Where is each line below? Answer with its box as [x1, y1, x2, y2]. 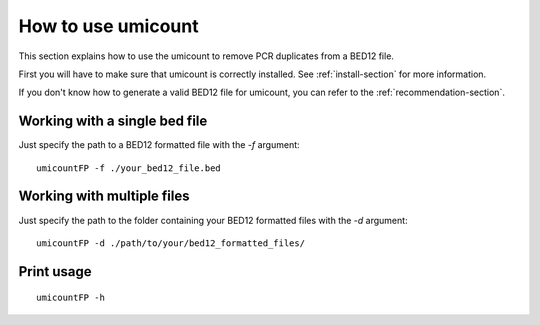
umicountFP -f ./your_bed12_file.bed [36, 162, 222, 174]
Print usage [18, 263, 92, 280]
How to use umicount [18, 15, 199, 37]
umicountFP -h [36, 292, 105, 304]
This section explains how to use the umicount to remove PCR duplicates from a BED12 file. [18, 50, 395, 62]
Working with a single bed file [18, 113, 208, 130]
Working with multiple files [18, 188, 190, 205]
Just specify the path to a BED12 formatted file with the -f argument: [18, 139, 300, 151]
